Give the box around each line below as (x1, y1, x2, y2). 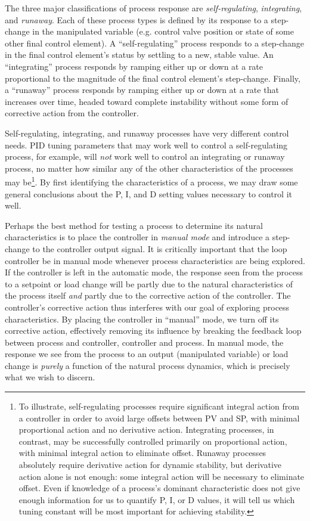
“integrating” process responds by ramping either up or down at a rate (5, 60, 263, 72)
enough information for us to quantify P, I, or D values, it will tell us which (18, 493, 295, 506)
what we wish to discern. (5, 371, 95, 383)
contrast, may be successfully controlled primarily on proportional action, (18, 435, 287, 447)
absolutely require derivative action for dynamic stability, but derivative (18, 458, 282, 471)
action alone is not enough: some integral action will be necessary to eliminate (18, 470, 305, 482)
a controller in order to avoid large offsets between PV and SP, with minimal (18, 411, 300, 424)
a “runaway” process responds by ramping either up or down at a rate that (5, 83, 279, 96)
